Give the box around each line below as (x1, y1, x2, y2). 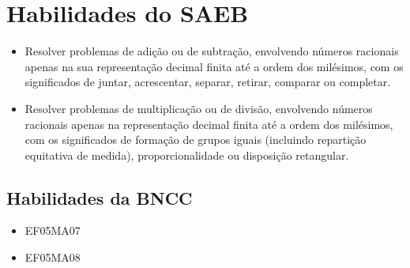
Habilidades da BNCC (6, 185, 193, 209)
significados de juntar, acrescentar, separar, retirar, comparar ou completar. (24, 74, 391, 90)
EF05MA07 (24, 222, 81, 239)
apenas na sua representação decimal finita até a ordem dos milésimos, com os (24, 58, 404, 74)
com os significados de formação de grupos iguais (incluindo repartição (24, 131, 367, 148)
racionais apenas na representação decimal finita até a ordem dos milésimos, (24, 115, 393, 132)
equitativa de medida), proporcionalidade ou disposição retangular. (24, 146, 349, 163)
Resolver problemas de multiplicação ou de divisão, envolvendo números (24, 100, 373, 116)
